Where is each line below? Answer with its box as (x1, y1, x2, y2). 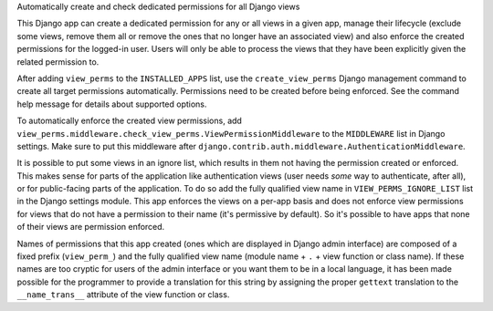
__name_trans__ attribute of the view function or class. (16, 289, 230, 300)
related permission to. (16, 56, 100, 67)
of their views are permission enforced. (16, 222, 165, 233)
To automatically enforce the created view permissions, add (16, 115, 242, 127)
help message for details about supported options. (16, 98, 207, 109)
